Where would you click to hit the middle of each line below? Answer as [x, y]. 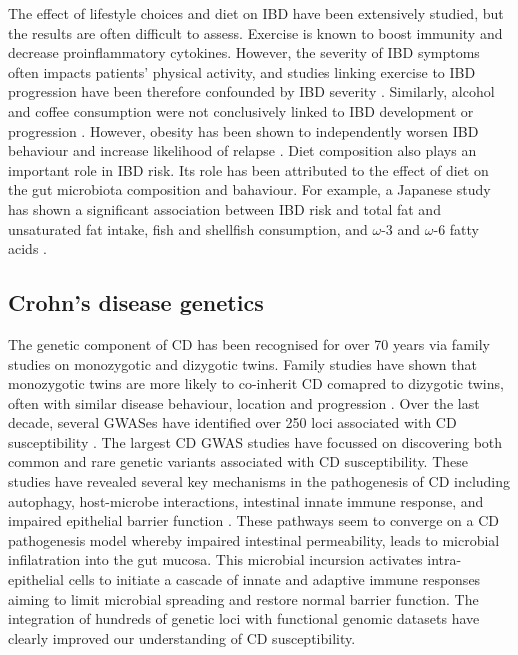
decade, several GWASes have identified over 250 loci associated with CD [232, 422]
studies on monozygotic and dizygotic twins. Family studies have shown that [242, 363]
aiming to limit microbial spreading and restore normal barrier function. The [243, 598]
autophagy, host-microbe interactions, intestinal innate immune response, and [246, 500]
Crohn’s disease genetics [136, 302]
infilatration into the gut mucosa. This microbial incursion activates [215, 559]
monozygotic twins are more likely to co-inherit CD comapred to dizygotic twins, [256, 383]
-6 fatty [456, 228]
